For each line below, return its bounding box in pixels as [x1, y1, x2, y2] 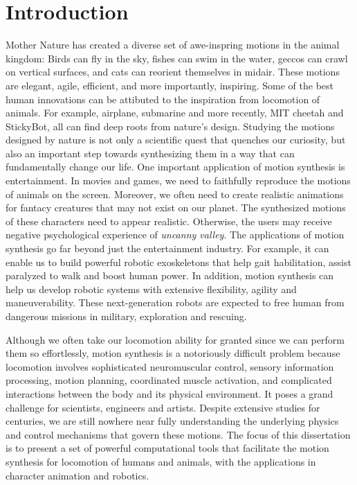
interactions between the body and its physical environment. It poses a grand [6, 386, 333, 400]
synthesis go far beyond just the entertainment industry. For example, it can [6, 241, 329, 256]
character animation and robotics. [6, 468, 149, 482]
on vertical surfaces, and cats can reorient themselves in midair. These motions [6, 64, 340, 79]
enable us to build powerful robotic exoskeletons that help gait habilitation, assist [6, 254, 351, 269]
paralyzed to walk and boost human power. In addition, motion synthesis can [6, 268, 334, 283]
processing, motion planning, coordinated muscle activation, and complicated [6, 373, 332, 387]
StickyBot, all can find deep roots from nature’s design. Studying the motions [6, 118, 335, 133]
